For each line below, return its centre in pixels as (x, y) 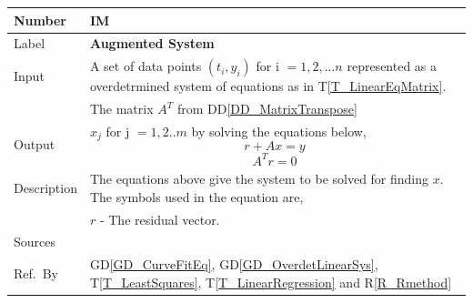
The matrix (121, 109)
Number (40, 20)
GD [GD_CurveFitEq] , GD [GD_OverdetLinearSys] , (234, 264)
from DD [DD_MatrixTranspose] (267, 109)
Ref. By (36, 273)
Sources (35, 242)
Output (35, 143)
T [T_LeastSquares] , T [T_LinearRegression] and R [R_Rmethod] (271, 282)
